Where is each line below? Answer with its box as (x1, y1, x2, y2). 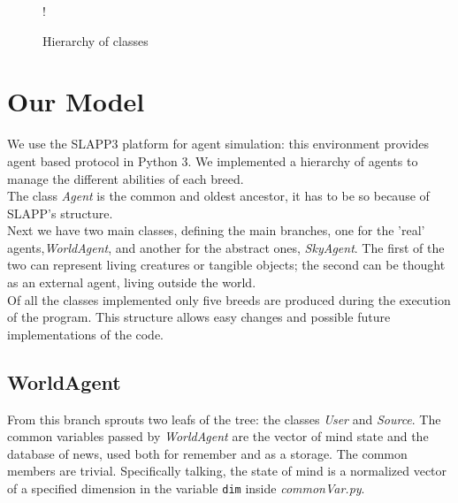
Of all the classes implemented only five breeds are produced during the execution (7, 290, 451, 309)
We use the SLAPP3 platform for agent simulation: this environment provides (7, 134, 430, 153)
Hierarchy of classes (42, 31, 149, 50)
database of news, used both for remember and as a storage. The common (7, 444, 408, 462)
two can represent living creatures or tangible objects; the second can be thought (7, 255, 446, 274)
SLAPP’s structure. (7, 203, 113, 222)
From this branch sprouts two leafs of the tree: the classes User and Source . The (7, 409, 441, 428)
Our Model (7, 83, 145, 119)
